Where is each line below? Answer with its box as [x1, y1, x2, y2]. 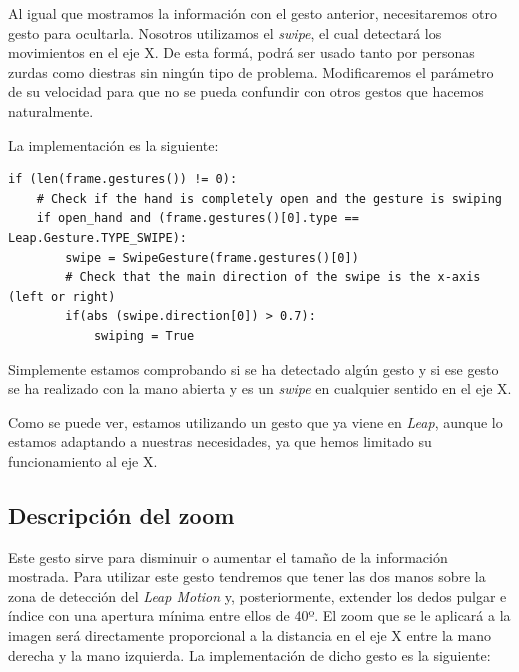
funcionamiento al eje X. [8, 450, 158, 471]
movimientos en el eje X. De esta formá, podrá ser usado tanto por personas [8, 42, 475, 63]
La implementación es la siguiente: [8, 134, 219, 155]
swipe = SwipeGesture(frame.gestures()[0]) [65, 250, 359, 265]
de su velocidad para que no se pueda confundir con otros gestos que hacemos [8, 81, 484, 102]
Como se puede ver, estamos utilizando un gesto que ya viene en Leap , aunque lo [8, 411, 503, 432]
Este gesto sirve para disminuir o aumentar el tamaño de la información [8, 546, 448, 567]
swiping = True [93, 328, 195, 343]
